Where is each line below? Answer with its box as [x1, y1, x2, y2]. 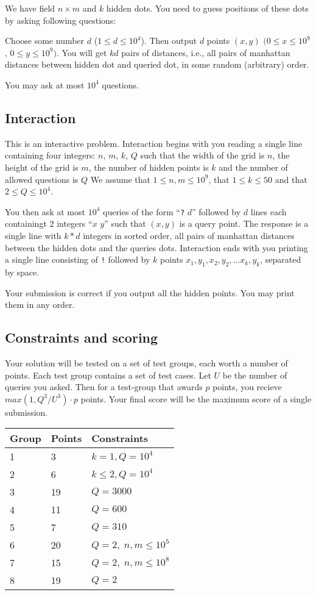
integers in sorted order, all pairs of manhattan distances [83, 229, 295, 241]
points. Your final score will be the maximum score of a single [80, 392, 312, 405]
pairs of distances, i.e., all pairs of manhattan [121, 46, 290, 59]
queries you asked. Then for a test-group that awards [5, 380, 203, 393]
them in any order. [5, 298, 75, 311]
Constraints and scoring [5, 328, 158, 347]
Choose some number [5, 34, 85, 47]
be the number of [222, 368, 287, 381]
